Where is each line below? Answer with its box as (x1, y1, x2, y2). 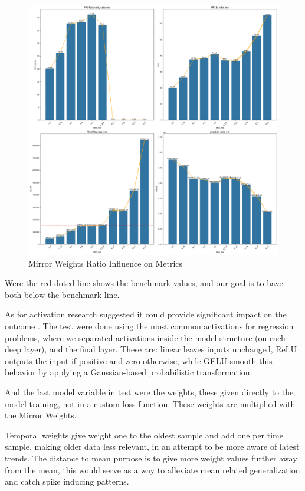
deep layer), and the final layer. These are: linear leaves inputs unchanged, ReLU (5, 343, 297, 355)
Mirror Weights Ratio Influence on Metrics (28, 257, 183, 269)
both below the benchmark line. (5, 288, 120, 300)
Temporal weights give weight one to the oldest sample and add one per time (5, 428, 283, 441)
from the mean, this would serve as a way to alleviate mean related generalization (5, 463, 300, 476)
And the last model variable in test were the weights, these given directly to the (5, 385, 294, 398)
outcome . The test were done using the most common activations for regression (5, 319, 294, 332)
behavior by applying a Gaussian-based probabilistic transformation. (5, 366, 252, 378)
